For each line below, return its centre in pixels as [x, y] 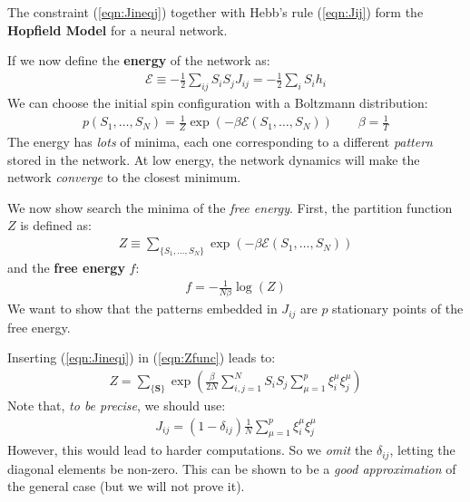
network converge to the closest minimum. [124, 177]
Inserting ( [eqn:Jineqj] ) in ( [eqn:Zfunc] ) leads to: [142, 357]
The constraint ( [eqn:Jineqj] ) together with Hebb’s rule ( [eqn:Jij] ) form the [215, 12]
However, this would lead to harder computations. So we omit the [190, 450]
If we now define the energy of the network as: [139, 60]
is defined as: [56, 225]
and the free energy [66, 267]
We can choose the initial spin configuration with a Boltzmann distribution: [218, 103]
